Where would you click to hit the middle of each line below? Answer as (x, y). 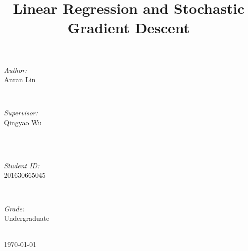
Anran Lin (20, 79)
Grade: (14, 208)
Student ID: (22, 165)
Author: (16, 70)
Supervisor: (21, 113)
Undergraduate (27, 218)
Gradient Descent (129, 27)
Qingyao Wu (23, 122)
